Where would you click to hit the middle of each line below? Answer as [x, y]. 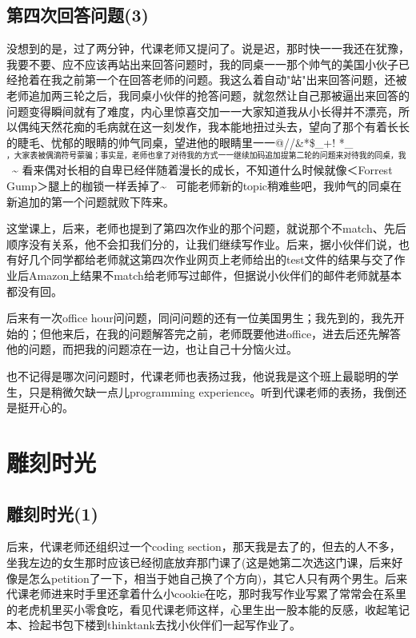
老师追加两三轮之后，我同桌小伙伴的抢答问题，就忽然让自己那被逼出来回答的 [208, 95]
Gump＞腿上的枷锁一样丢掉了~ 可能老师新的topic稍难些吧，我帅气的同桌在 [204, 186]
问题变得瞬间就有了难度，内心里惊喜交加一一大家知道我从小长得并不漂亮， [202, 111]
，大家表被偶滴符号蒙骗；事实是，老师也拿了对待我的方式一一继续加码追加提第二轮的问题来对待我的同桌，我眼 [206, 156]
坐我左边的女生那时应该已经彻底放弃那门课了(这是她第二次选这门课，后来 [199, 562]
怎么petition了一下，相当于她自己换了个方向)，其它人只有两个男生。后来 [218, 578]
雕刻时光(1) [52, 513]
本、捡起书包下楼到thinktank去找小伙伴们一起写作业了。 [154, 625]
